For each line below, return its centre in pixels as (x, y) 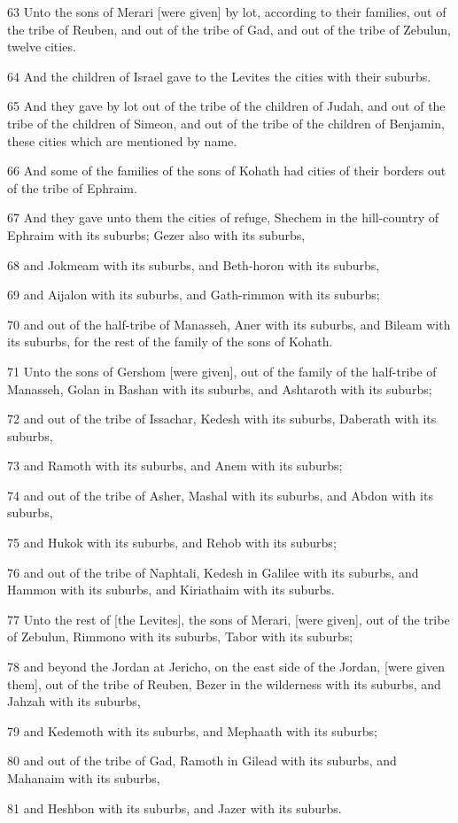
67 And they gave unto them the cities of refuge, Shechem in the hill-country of (223, 217)
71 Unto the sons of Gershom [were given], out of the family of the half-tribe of (222, 371)
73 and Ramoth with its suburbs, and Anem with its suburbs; (175, 466)
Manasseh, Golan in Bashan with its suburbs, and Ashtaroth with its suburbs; (220, 388)
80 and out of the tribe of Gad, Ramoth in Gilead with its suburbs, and (202, 761)
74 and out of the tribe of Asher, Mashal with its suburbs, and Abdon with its (220, 495)
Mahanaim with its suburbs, (84, 778)
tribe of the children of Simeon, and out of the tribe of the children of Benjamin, (226, 123)
